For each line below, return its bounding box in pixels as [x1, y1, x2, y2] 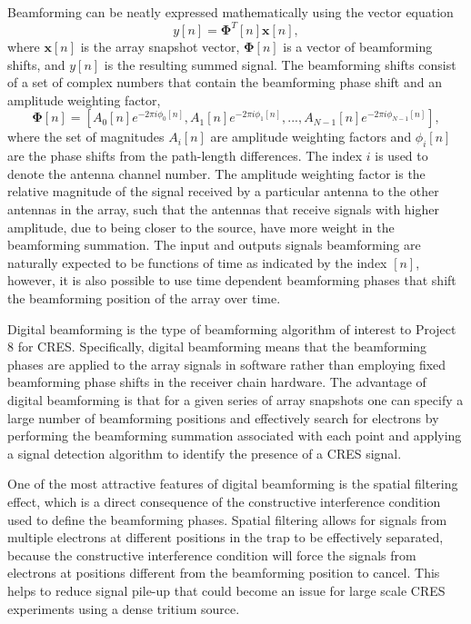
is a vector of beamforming [283, 37, 433, 56]
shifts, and [7, 54, 65, 74]
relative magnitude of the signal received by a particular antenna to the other [7, 182, 439, 201]
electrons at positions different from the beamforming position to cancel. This [7, 563, 440, 582]
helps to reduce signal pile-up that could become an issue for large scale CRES [7, 580, 446, 599]
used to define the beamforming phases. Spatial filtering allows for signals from [7, 510, 447, 529]
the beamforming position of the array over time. [7, 289, 281, 308]
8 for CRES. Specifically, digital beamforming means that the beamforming [7, 337, 427, 356]
